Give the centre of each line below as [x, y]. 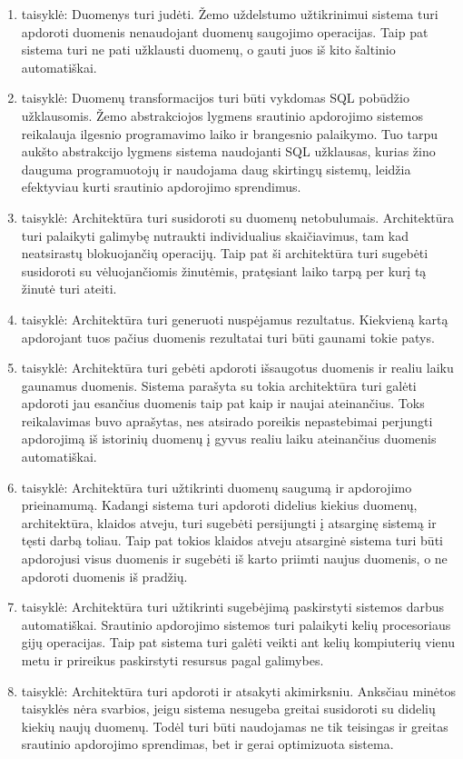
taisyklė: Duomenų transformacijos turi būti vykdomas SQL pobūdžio [215, 98]
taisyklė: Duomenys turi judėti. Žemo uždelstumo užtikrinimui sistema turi [230, 14]
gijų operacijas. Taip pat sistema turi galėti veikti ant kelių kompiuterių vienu [238, 642]
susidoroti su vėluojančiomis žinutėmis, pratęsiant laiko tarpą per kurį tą [224, 270]
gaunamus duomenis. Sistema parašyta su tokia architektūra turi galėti [219, 385]
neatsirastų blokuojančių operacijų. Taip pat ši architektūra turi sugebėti [225, 253]
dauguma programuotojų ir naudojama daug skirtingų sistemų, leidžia [216, 169]
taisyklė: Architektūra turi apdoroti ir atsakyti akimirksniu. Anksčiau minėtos [239, 690]
